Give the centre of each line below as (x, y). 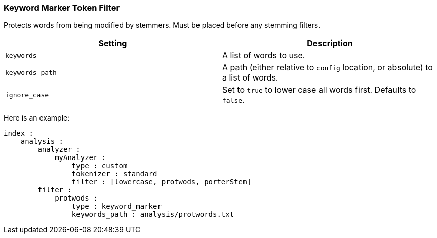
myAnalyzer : (81, 158)
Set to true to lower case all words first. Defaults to (319, 90)
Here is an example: (37, 118)
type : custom (100, 166)
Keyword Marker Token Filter (62, 8)
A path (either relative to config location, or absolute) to (328, 68)
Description (330, 43)
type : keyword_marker (116, 206)
